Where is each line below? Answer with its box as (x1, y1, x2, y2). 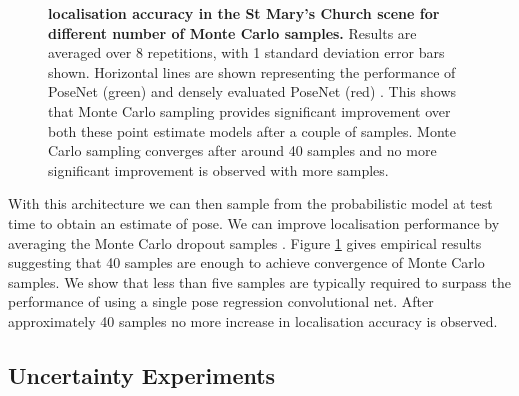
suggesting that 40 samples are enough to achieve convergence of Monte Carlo (8, 252, 485, 273)
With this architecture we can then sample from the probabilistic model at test (8, 193, 493, 214)
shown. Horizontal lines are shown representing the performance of (48, 61, 456, 82)
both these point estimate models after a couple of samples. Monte (48, 120, 456, 141)
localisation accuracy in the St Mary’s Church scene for (48, 3, 440, 23)
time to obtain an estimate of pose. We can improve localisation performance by (8, 212, 500, 233)
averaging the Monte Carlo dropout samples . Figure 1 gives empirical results (8, 232, 482, 253)
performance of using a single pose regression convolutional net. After (8, 291, 434, 312)
